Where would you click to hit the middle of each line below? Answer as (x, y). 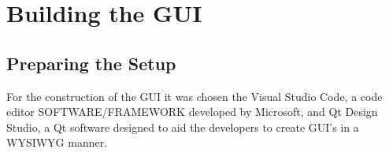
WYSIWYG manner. (57, 142)
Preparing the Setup (91, 63)
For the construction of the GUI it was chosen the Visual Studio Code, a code (194, 96)
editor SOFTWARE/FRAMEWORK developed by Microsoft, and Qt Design (192, 112)
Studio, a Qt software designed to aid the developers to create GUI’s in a (183, 127)
